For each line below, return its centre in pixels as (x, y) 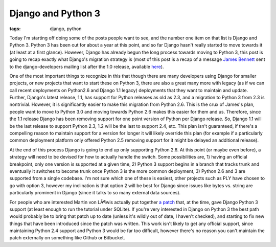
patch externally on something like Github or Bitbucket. (67, 238)
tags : (15, 29)
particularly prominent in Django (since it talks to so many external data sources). (95, 193)
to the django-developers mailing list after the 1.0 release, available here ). (87, 66)
